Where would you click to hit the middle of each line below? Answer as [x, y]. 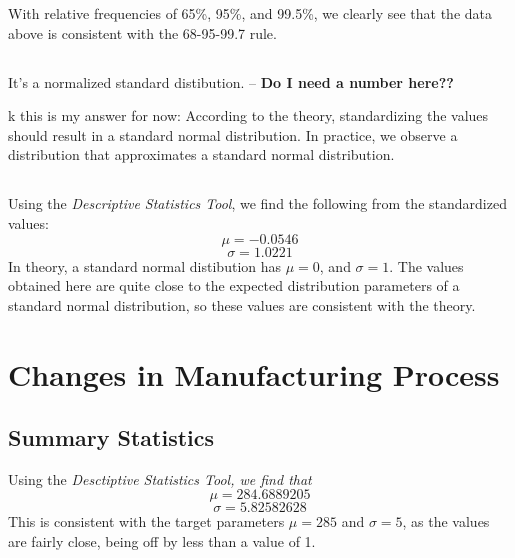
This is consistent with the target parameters [146, 521]
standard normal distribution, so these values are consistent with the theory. [242, 304]
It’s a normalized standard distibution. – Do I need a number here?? [231, 81]
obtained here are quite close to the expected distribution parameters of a [234, 285]
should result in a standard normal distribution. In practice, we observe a [233, 134]
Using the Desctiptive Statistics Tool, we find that [160, 478]
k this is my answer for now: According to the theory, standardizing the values [248, 115]
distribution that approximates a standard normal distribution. [201, 154]
